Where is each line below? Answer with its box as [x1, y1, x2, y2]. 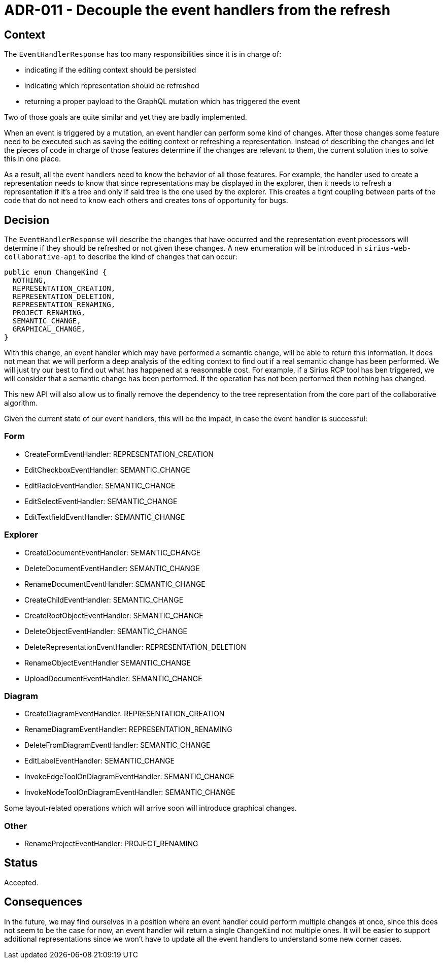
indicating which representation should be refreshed [24, 81, 199, 90]
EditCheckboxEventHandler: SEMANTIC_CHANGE [24, 465, 190, 474]
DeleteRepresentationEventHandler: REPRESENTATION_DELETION [24, 642, 246, 651]
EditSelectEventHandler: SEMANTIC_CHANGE [24, 496, 178, 506]
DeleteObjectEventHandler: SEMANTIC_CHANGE [24, 626, 188, 636]
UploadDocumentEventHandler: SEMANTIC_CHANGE [24, 674, 202, 683]
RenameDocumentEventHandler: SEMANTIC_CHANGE [24, 579, 206, 588]
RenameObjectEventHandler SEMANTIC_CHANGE [24, 658, 191, 667]
